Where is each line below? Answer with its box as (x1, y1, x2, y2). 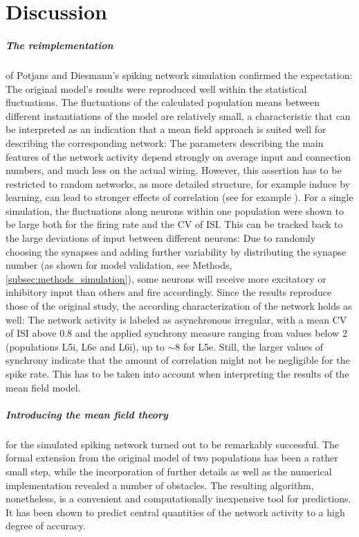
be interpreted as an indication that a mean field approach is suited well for (6, 122, 326, 137)
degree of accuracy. (6, 518, 86, 533)
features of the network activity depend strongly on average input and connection (6, 149, 351, 164)
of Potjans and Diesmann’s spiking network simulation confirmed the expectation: (6, 67, 353, 82)
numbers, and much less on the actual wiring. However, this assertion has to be (6, 163, 342, 177)
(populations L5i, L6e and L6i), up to (6, 339, 165, 353)
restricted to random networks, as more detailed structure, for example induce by (6, 176, 350, 191)
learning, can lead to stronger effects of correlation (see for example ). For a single (6, 190, 353, 204)
